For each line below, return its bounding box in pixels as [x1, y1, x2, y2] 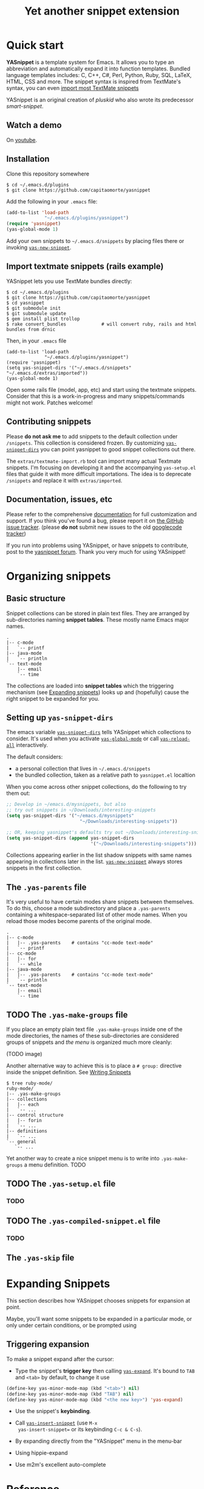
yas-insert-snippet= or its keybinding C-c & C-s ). [18, 1426, 143, 1433]
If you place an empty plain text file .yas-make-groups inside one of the [6, 1026, 183, 1033]
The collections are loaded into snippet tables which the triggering [6, 682, 174, 689]
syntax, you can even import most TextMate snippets [6, 84, 139, 92]
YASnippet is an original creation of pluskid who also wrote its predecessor [6, 96, 194, 103]
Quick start [6, 38, 64, 52]
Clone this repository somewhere [6, 170, 90, 177]
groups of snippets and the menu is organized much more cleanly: [6, 1038, 172, 1046]
